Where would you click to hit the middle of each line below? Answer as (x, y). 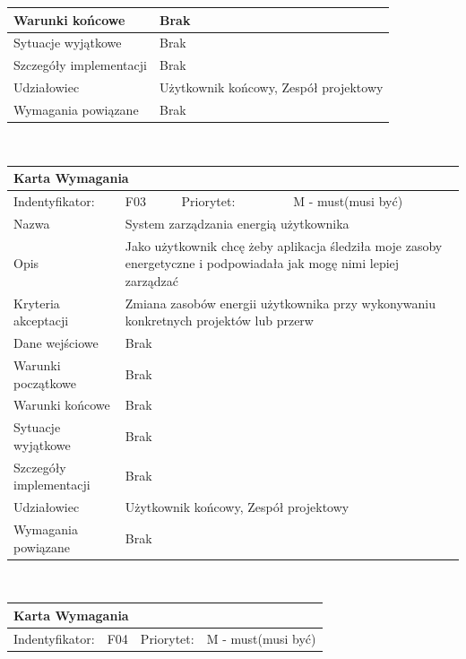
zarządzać (151, 280)
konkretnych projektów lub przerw (219, 321)
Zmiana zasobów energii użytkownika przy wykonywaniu (280, 303)
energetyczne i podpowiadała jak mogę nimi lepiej (262, 263)
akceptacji (41, 321)
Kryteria (37, 303)
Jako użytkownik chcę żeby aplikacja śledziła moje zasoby (284, 245)
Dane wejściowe (56, 343)
